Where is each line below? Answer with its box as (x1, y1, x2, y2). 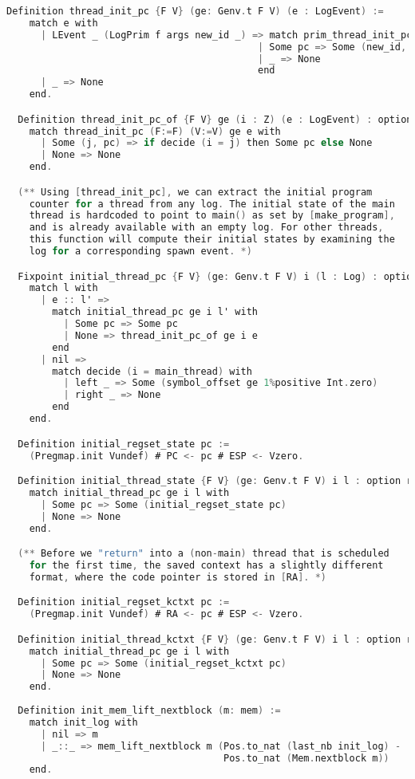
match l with (29, 282, 98, 294)
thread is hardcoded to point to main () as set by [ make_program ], (29, 210, 395, 222)
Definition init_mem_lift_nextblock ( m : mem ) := (18, 705, 281, 716)
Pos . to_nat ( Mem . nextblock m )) (223, 752, 389, 764)
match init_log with (29, 716, 138, 728)
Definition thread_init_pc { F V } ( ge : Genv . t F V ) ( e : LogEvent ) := (6, 6, 384, 17)
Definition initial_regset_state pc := (18, 438, 230, 450)
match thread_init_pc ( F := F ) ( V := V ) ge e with (29, 125, 281, 137)
